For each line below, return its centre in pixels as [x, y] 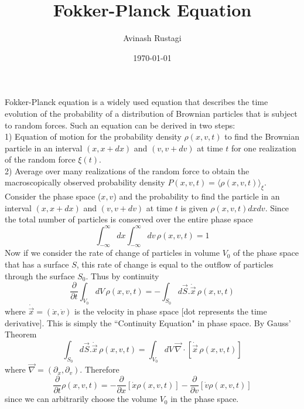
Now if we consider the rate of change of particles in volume [112, 253]
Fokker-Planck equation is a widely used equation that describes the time [136, 102]
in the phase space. [205, 399]
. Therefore [100, 369]
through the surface [40, 276]
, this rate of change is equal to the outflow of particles [175, 264]
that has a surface [37, 264]
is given [194, 207]
